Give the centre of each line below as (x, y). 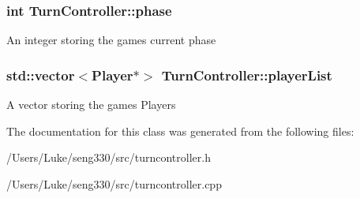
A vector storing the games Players (91, 105)
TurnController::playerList (247, 75)
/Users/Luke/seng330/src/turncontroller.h (109, 157)
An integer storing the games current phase (111, 40)
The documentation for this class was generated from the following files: (180, 131)
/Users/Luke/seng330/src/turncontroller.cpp (114, 183)
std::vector (41, 75)
